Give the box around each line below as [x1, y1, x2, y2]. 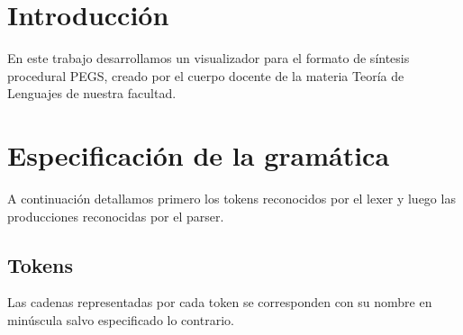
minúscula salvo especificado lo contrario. [7, 311, 234, 330]
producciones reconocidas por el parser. [7, 206, 224, 225]
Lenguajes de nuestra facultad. [7, 84, 177, 103]
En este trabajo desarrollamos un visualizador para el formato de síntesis [7, 49, 410, 68]
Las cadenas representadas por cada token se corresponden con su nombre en [7, 293, 432, 312]
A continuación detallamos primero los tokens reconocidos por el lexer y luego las [7, 189, 456, 208]
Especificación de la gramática [7, 137, 390, 174]
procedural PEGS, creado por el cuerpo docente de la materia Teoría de [7, 66, 404, 85]
